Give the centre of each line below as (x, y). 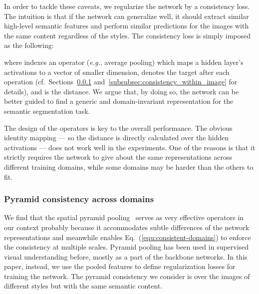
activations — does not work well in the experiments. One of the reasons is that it (130, 147)
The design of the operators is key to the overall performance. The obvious (118, 128)
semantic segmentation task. (47, 111)
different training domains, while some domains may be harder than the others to (129, 166)
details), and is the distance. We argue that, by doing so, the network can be (122, 91)
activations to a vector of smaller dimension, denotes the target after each (117, 72)
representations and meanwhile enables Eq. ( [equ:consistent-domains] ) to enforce (128, 237)
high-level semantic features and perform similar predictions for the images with (127, 26)
